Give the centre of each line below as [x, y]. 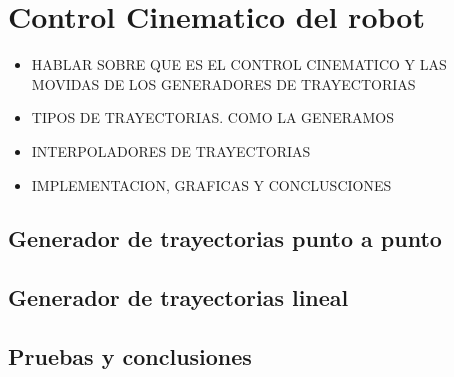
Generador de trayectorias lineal [178, 297]
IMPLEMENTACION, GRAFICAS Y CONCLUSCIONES [211, 184]
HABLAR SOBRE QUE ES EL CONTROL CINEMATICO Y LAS [239, 64]
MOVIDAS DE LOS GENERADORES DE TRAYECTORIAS [223, 83]
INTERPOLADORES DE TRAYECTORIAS [171, 150]
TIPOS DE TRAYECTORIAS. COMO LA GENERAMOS [212, 117]
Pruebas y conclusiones [130, 356]
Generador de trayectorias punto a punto [225, 238]
